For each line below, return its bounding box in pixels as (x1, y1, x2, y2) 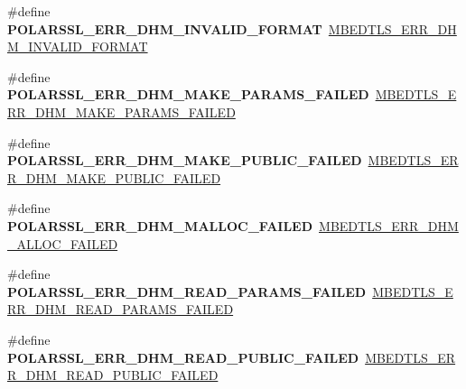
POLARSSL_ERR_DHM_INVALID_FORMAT (7, 19, 322, 38)
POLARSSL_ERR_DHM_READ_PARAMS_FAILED (7, 282, 367, 301)
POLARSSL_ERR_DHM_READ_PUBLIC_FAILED (7, 347, 359, 366)
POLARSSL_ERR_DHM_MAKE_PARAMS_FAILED (7, 85, 369, 104)
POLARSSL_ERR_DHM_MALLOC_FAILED (7, 216, 313, 235)
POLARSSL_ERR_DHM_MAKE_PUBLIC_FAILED (7, 151, 362, 170)
